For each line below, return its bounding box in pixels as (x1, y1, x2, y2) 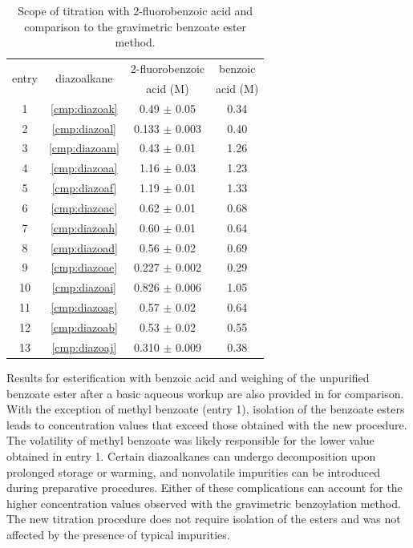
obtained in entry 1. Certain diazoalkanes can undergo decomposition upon (6, 447, 376, 464)
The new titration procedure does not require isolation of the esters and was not (6, 510, 401, 527)
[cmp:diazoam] (48, 139, 119, 156)
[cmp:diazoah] (50, 219, 118, 236)
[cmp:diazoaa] (51, 159, 118, 176)
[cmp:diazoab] (50, 319, 118, 335)
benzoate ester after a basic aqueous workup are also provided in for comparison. (6, 385, 404, 401)
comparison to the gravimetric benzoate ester (24, 18, 247, 34)
